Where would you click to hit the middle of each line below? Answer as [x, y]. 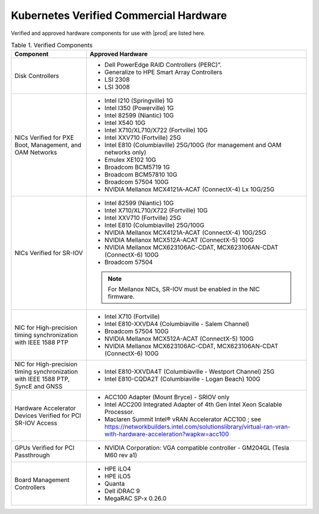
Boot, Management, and [48, 145]
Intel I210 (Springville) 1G [139, 101]
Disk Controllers [37, 76]
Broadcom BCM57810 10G [141, 174]
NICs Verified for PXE [44, 138]
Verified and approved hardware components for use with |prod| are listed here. [108, 33]
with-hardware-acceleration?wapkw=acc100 [167, 434]
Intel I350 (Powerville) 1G [139, 108]
